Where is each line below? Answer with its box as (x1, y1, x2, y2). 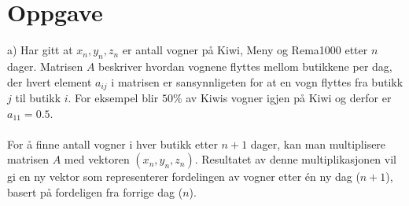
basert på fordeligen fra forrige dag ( (7, 183, 183, 200)
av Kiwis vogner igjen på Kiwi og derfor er (186, 89, 392, 105)
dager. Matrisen (7, 57, 83, 74)
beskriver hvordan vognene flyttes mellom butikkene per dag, (98, 57, 392, 74)
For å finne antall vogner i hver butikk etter (7, 135, 218, 152)
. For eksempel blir (68, 89, 159, 105)
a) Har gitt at (7, 42, 73, 58)
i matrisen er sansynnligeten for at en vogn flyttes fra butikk (111, 73, 403, 90)
